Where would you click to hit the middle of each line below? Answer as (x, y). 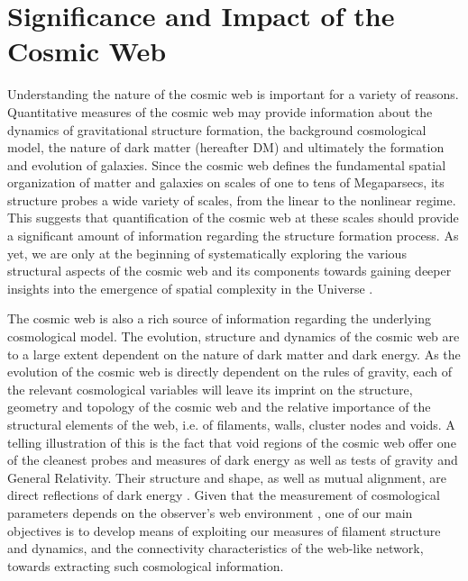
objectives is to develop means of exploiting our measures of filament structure (224, 530)
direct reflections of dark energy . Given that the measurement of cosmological (224, 495)
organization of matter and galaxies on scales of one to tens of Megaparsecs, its (226, 182)
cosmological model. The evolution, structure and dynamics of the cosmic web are (234, 336)
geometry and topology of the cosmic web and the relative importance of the (219, 407)
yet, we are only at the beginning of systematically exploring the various (207, 253)
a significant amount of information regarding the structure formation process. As (233, 236)
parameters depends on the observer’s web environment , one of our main (210, 512)
